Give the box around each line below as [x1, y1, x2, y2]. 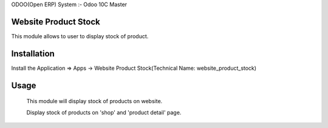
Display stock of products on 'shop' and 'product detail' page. [26, 109, 182, 116]
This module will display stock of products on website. [26, 98, 163, 105]
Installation [11, 49, 55, 59]
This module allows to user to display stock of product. [11, 32, 149, 39]
